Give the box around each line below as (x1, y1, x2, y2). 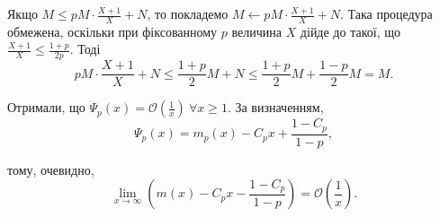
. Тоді (69, 39, 101, 58)
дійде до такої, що (300, 22, 400, 40)
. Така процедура (340, 4, 433, 22)
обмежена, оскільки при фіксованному (7, 22, 218, 40)
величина (231, 22, 282, 40)
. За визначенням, (227, 98, 324, 117)
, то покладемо (147, 4, 229, 22)
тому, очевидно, (7, 160, 94, 178)
